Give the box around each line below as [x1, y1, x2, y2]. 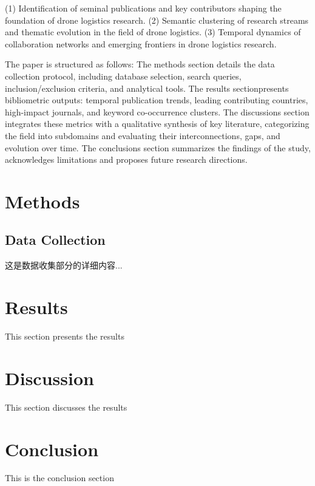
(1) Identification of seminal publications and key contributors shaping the [5, 2, 282, 14]
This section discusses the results [5, 400, 127, 413]
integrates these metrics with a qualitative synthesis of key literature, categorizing [5, 117, 310, 130]
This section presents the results [5, 330, 124, 343]
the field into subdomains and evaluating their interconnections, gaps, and [5, 129, 280, 142]
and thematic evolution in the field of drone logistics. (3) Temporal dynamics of [5, 26, 301, 38]
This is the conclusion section [5, 471, 114, 484]
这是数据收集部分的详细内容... [5, 259, 123, 272]
